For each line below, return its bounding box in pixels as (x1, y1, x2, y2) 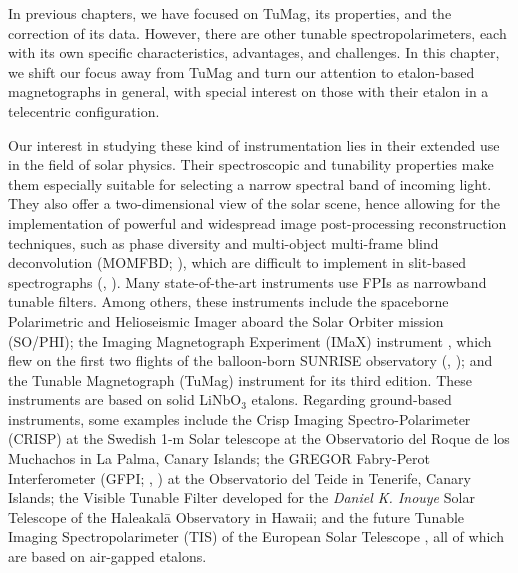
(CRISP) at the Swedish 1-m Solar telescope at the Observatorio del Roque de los (8, 428, 510, 449)
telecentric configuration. (8, 100, 160, 121)
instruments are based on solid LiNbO (8, 389, 242, 410)
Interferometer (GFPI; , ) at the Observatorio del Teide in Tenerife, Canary (8, 467, 471, 488)
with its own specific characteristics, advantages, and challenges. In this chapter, (8, 42, 500, 63)
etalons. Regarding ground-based (251, 389, 452, 410)
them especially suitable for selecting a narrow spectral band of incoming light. (8, 173, 492, 194)
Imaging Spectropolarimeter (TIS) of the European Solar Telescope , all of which (8, 526, 504, 547)
